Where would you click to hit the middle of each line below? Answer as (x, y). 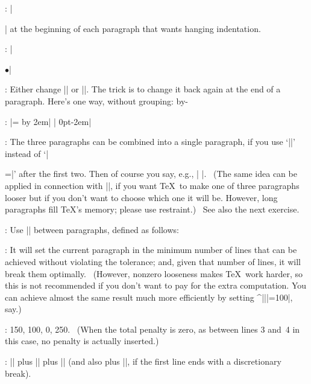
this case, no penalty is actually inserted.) (82, 341)
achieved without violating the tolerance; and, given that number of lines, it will (153, 261)
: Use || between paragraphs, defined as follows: (92, 229)
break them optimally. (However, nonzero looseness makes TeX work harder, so (154, 273)
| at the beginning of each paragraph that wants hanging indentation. (133, 28)
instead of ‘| (27, 153)
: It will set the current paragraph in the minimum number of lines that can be (151, 250)
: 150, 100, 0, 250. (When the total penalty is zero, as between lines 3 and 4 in (152, 329)
